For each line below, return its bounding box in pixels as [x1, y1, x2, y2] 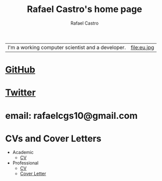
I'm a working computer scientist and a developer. [8, 44, 126, 51]
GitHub [5, 64, 35, 76]
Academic [12, 149, 34, 155]
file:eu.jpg [130, 44, 154, 51]
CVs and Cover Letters [5, 133, 102, 144]
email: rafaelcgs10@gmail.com [5, 110, 138, 121]
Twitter [5, 87, 36, 98]
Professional [12, 160, 39, 166]
